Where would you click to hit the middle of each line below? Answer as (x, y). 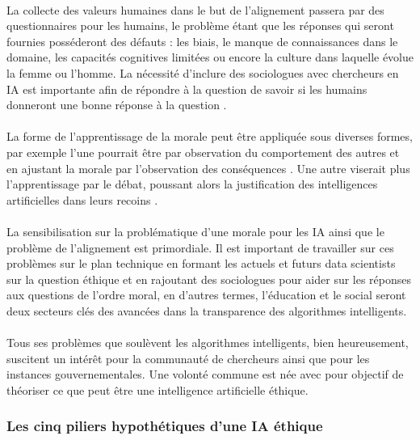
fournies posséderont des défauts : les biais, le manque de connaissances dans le (202, 41)
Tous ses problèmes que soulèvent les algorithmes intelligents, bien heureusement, (208, 343)
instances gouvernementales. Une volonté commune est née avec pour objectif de (205, 374)
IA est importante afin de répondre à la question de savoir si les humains (187, 89)
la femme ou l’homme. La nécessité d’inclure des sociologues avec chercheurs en (203, 72)
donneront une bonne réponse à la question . (117, 105)
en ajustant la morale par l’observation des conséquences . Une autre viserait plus (208, 168)
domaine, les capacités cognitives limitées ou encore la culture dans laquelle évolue (210, 57)
